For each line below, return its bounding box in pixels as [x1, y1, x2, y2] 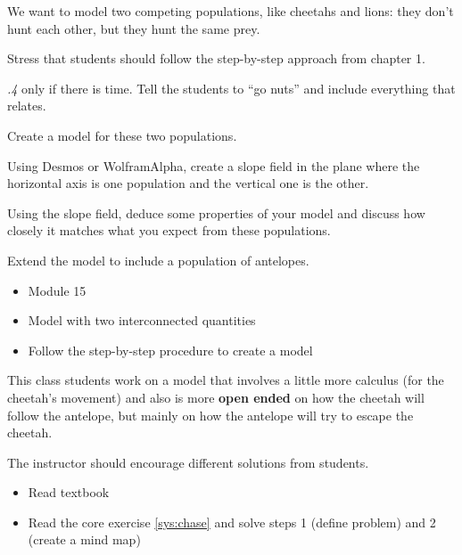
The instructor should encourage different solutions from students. [7, 453, 369, 471]
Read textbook [28, 483, 110, 502]
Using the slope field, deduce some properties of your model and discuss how [7, 203, 425, 222]
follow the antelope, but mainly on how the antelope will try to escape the [7, 405, 414, 424]
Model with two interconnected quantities [28, 311, 256, 330]
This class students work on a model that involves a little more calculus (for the [7, 371, 444, 389]
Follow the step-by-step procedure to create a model [28, 340, 313, 359]
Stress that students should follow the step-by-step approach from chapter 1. [7, 49, 425, 68]
